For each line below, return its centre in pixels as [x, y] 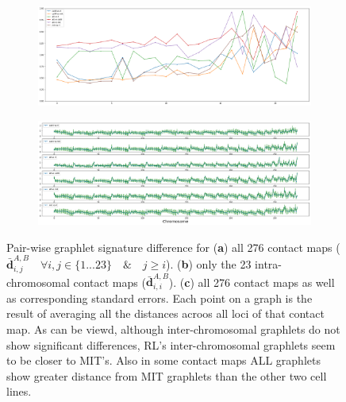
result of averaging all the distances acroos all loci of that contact [165, 313]
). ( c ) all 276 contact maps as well [252, 282]
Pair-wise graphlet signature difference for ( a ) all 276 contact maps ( [173, 247]
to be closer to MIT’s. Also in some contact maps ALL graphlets [163, 360]
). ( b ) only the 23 [209, 264]
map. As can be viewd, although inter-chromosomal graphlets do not [173, 329]
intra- [269, 264]
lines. [19, 391]
